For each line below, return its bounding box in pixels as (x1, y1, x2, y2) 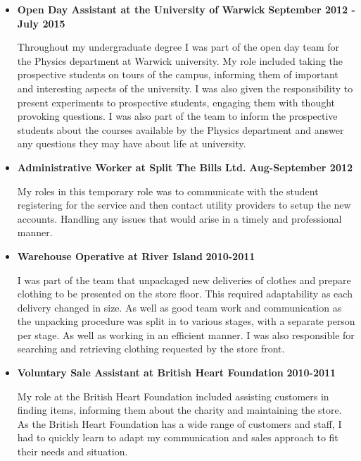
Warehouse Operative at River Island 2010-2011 (17, 248, 255, 263)
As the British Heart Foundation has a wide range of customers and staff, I (17, 416, 342, 431)
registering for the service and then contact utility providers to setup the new (17, 197, 351, 212)
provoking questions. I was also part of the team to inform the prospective (17, 109, 338, 123)
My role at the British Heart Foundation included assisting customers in (17, 388, 329, 403)
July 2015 (17, 16, 65, 30)
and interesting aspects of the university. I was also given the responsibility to (17, 80, 353, 95)
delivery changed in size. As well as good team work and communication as (17, 300, 342, 314)
